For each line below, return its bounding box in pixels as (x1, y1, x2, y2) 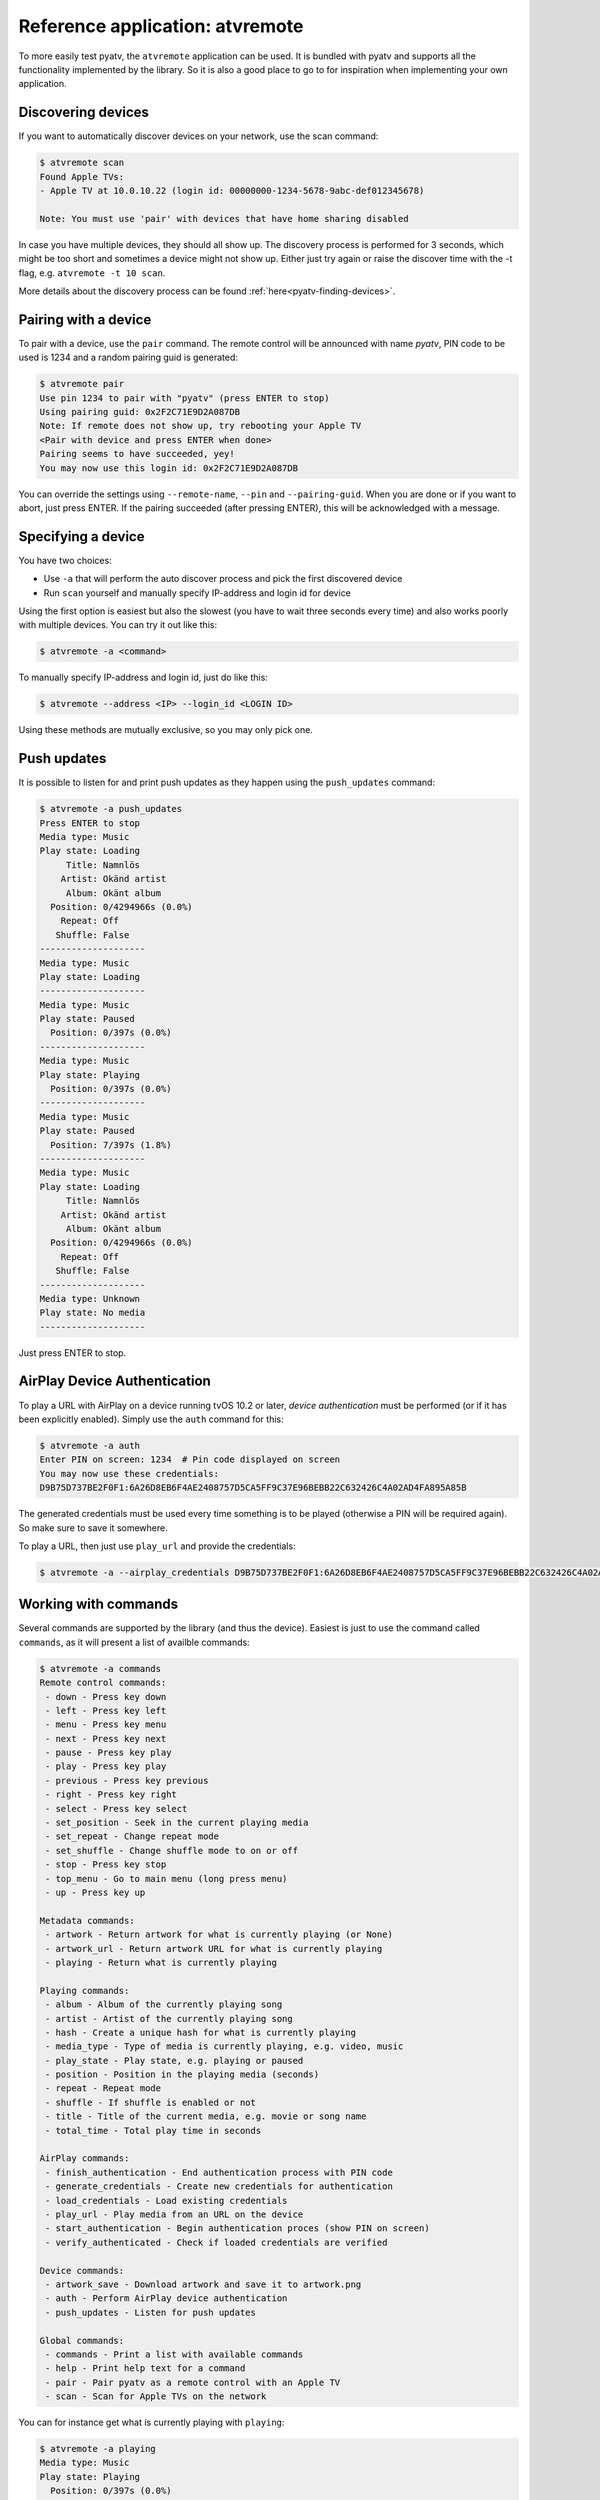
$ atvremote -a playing (39, 2443, 157, 2455)
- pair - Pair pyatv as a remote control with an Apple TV (45, 2376, 341, 2388)
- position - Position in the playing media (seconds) (45, 2069, 320, 2080)
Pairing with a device (18, 311, 152, 328)
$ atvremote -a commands (39, 1663, 162, 1674)
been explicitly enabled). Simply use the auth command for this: (18, 1413, 284, 1425)
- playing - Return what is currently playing (45, 1956, 277, 1968)
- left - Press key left (45, 1705, 167, 1716)
